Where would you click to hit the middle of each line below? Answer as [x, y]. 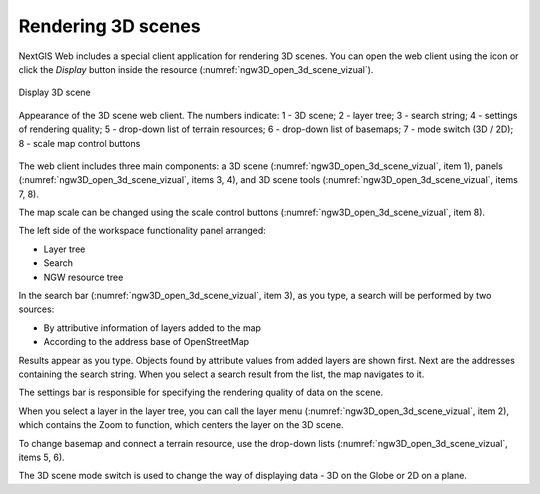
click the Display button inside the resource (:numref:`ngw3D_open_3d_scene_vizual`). [196, 69]
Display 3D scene [54, 92]
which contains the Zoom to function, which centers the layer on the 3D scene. [181, 425]
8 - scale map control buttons [79, 143]
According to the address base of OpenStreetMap [146, 342]
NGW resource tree [83, 277]
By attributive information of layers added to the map [152, 327]
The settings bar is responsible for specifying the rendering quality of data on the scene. [201, 392]
